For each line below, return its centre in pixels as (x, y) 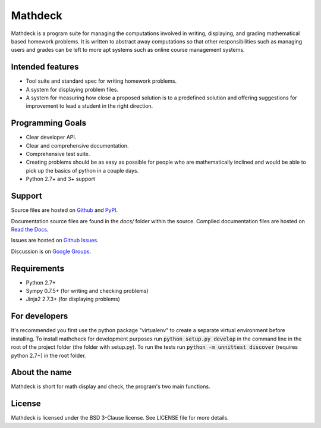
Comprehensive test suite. (58, 154)
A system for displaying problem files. (72, 89)
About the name (41, 372)
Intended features (45, 67)
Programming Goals (49, 123)
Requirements (38, 268)
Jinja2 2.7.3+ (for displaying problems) (73, 299)
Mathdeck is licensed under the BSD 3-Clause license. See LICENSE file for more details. (120, 418)
